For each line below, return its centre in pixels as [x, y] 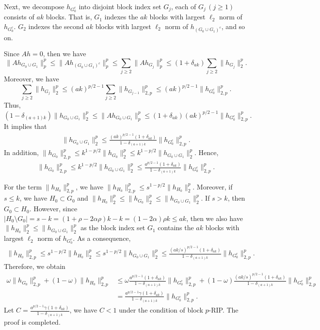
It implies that [25, 126]
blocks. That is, [69, 17]
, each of [184, 6]
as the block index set [113, 228]
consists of [19, 17]
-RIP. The [224, 310]
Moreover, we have [32, 79]
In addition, [21, 152]
